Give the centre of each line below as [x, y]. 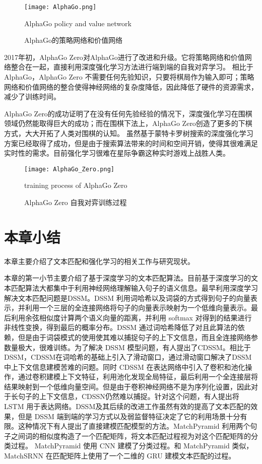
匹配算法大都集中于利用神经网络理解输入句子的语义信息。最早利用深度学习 [134, 287]
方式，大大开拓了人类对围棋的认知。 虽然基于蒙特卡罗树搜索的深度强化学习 [129, 133]
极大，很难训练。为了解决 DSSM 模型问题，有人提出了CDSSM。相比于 [134, 347]
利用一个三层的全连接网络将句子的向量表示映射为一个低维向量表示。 [138, 308]
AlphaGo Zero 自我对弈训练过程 [76, 202]
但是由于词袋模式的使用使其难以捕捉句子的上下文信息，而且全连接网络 [134, 337]
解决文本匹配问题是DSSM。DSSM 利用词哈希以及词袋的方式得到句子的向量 [127, 297]
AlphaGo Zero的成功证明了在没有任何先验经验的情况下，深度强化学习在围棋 [128, 113]
